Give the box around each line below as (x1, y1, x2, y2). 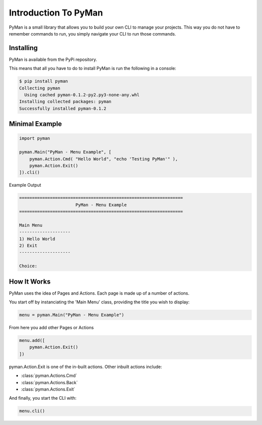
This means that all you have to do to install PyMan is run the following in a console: (9, 66, 177, 71)
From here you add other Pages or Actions (9, 325, 94, 331)
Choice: (19, 263, 37, 269)
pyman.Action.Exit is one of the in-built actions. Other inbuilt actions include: (9, 364, 163, 370)
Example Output (9, 182, 41, 188)
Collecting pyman (19, 85, 61, 91)
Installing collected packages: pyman (19, 99, 112, 105)
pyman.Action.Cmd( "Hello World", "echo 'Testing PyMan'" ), (29, 156, 178, 161)
